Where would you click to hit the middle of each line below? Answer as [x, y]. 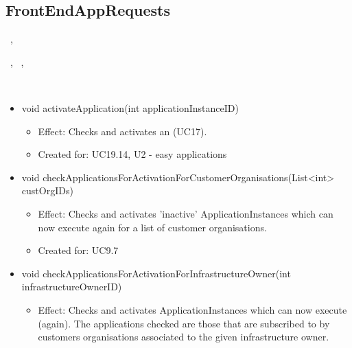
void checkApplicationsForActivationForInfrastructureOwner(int [156, 273]
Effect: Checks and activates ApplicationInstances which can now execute [192, 309]
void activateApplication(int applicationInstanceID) [130, 107]
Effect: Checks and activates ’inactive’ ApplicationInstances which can [186, 213]
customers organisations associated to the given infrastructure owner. [184, 337]
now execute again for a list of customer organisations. [152, 227]
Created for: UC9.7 [78, 250]
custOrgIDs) [47, 190]
